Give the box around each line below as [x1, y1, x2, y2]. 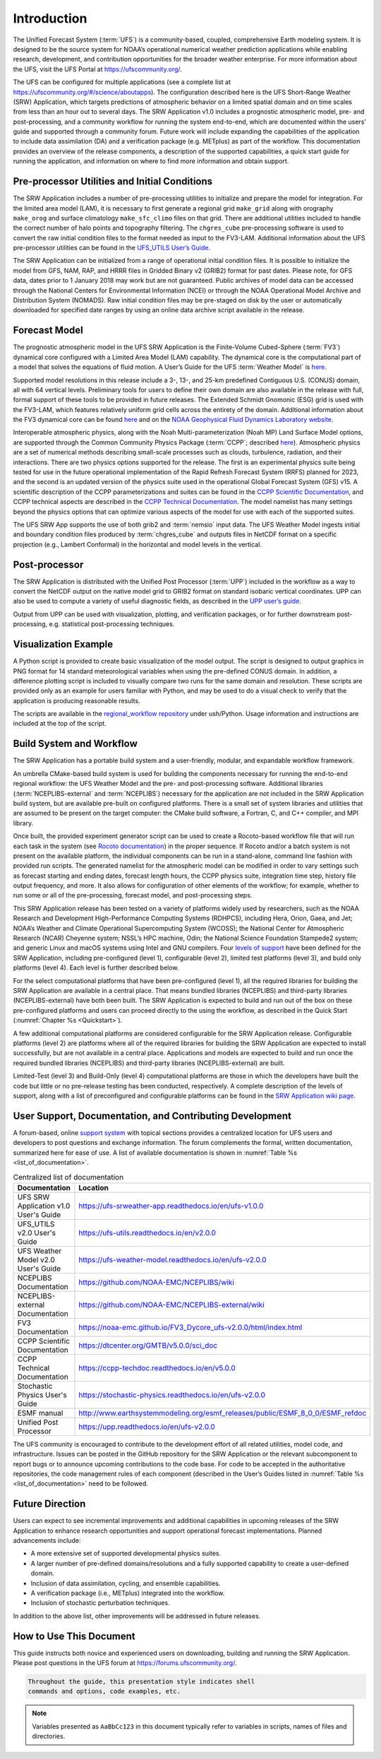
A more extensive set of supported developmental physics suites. [30, 1549, 222, 1558]
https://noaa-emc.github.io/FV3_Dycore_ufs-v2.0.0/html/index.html [78, 1322, 303, 1332]
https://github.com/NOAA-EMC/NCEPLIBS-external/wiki [78, 1300, 265, 1310]
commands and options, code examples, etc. [28, 1688, 181, 1695]
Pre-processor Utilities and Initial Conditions [13, 175, 213, 187]
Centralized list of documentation [13, 1172, 123, 1182]
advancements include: [13, 1536, 81, 1544]
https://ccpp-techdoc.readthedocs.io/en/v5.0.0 [78, 1363, 236, 1372]
